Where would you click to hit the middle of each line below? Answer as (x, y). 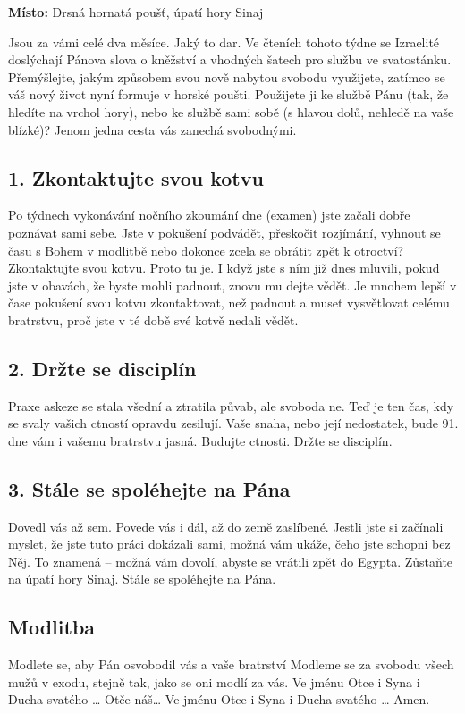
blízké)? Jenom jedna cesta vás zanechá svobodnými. (152, 129)
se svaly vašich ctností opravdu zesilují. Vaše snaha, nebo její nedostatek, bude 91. (233, 423)
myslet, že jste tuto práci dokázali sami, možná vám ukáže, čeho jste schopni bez (229, 544)
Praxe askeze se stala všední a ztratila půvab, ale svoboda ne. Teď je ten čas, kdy (231, 405)
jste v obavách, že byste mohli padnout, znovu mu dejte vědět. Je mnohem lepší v (232, 285)
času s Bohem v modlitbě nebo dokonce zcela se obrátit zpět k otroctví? (206, 250)
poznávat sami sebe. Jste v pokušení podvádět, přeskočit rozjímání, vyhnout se (224, 232)
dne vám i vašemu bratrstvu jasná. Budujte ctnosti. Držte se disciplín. (200, 440)
